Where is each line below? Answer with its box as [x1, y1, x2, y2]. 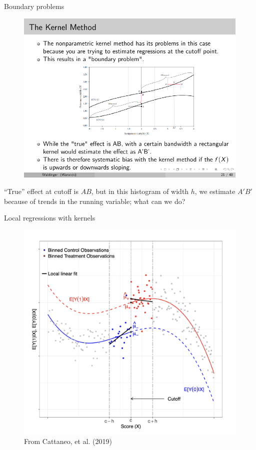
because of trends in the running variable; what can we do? [4, 195, 185, 206]
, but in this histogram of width [91, 186, 189, 196]
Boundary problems [4, 1, 64, 11]
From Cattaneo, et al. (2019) [24, 435, 112, 446]
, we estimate [194, 186, 235, 196]
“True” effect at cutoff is [4, 186, 79, 196]
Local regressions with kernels [4, 212, 95, 223]
